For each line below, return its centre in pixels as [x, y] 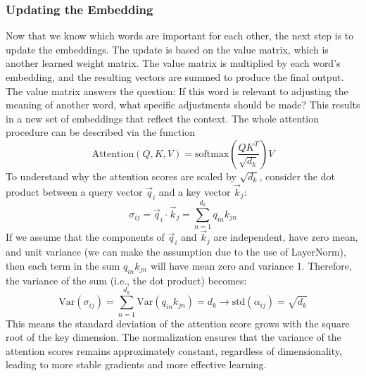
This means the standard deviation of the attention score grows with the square [178, 323]
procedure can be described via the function [100, 132]
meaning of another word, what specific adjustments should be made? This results [183, 105]
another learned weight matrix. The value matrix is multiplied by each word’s [173, 63]
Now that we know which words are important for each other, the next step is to [180, 36]
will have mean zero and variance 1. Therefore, [251, 265]
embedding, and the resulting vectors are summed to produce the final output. [175, 77]
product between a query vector [74, 191]
